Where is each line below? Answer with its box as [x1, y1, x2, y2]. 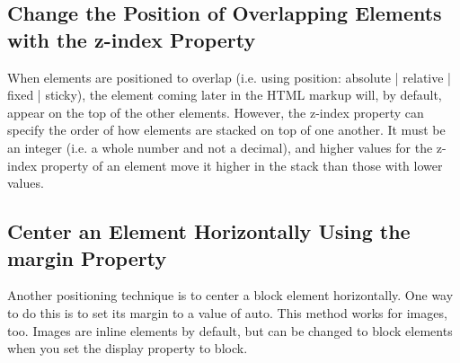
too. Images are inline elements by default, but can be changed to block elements [7, 321, 453, 340]
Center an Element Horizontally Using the [7, 217, 411, 245]
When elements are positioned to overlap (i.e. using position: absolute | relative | [7, 67, 452, 86]
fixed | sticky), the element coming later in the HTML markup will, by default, [7, 85, 442, 104]
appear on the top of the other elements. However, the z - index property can [7, 102, 424, 121]
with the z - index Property [7, 25, 256, 53]
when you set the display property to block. [7, 339, 248, 358]
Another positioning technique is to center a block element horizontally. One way [7, 286, 454, 305]
